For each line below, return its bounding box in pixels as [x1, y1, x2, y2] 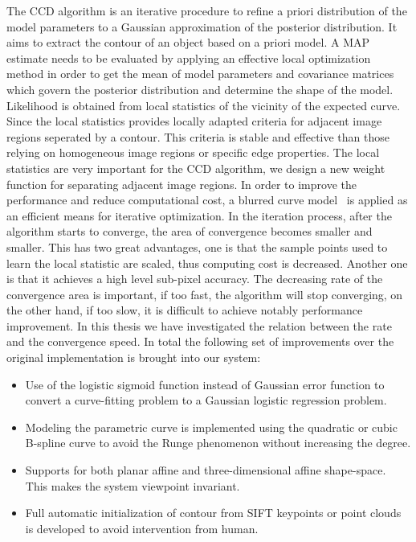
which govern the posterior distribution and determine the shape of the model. [6, 80, 394, 97]
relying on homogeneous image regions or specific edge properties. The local [6, 144, 380, 161]
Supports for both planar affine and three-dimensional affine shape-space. [25, 462, 386, 478]
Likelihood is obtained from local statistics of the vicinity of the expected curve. [6, 96, 401, 113]
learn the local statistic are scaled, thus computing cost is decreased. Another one [6, 254, 408, 271]
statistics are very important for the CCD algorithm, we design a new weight [6, 159, 385, 176]
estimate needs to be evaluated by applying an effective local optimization [6, 49, 371, 66]
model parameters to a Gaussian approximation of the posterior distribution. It [6, 18, 398, 35]
